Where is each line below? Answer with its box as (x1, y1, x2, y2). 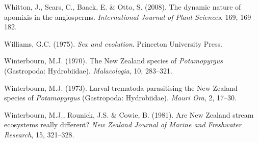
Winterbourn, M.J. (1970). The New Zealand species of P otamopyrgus (4, 55, 223, 66)
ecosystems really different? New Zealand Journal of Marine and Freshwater (4, 119, 242, 130)
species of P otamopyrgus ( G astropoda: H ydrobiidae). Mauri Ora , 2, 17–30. (4, 92, 237, 103)
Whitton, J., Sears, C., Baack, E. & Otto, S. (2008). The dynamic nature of (4, 2, 241, 12)
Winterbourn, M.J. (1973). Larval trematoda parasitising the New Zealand (4, 82, 238, 93)
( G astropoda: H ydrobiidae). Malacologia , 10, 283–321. (4, 65, 172, 76)
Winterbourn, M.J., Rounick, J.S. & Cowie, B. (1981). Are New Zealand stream (4, 109, 254, 120)
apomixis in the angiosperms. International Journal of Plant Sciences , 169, (4, 11, 238, 22)
